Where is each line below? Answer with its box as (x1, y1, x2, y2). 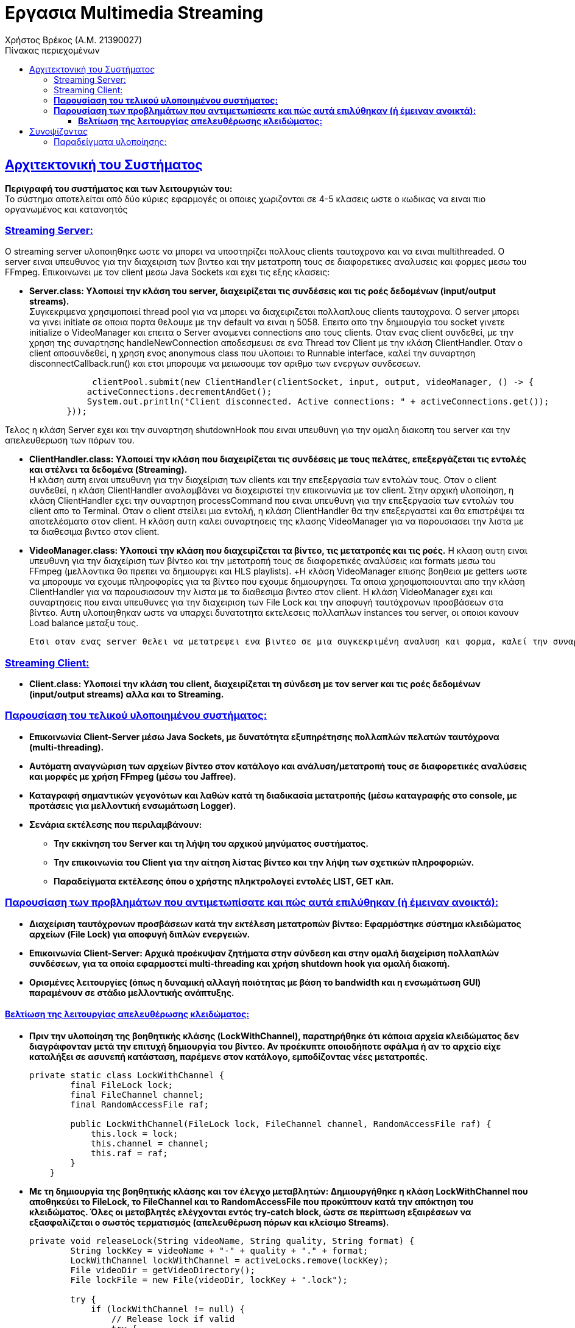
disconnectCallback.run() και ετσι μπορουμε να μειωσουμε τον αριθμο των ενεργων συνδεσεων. (29, 358, 421, 369)
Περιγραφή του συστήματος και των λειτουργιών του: (5, 183, 233, 194)
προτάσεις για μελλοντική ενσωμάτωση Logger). (29, 800, 236, 811)
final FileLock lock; (70, 1079, 174, 1090)
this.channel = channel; (91, 1138, 210, 1148)
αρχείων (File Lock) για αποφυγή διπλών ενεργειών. (29, 928, 250, 939)
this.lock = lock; (91, 1128, 178, 1139)
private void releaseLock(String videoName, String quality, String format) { (29, 1235, 415, 1246)
